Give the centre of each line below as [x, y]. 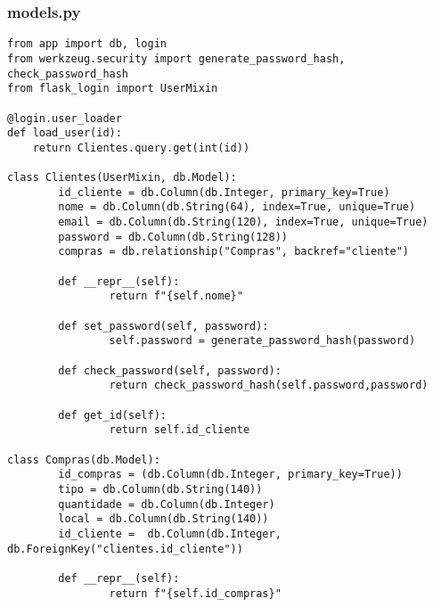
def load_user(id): [65, 133]
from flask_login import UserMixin [113, 89]
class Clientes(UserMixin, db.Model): [122, 178]
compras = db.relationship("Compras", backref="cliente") [234, 252]
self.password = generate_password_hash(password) [262, 341]
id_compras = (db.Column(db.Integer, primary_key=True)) [230, 475]
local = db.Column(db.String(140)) [163, 519]
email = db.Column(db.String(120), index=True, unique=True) [243, 222]
